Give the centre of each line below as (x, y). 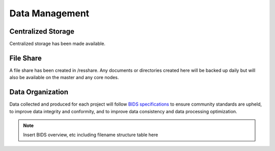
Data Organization (39, 92)
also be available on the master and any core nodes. (64, 78)
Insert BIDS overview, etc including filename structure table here (91, 135)
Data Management (49, 13)
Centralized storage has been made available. (57, 44)
